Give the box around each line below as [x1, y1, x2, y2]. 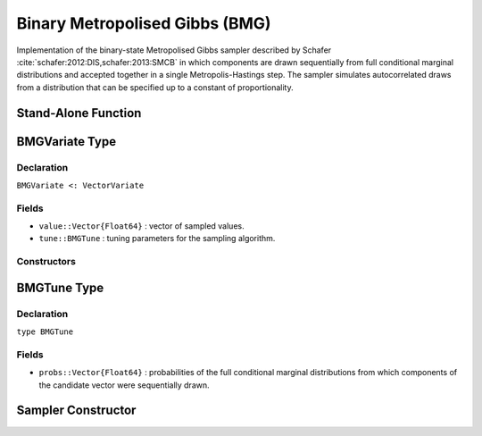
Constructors [16, 256, 76, 268]
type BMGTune [16, 327, 74, 337]
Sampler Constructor [16, 403, 137, 418]
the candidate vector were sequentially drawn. [38, 380, 210, 390]
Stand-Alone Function [16, 105, 142, 121]
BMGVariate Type [16, 134, 116, 149]
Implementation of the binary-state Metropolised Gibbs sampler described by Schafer [16, 45, 332, 55]
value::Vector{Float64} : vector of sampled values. [38, 221, 245, 231]
